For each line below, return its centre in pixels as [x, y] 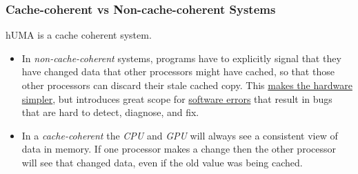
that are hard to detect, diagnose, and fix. [110, 112]
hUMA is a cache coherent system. [79, 35]
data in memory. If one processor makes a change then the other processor [179, 149]
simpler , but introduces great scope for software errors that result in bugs [177, 98]
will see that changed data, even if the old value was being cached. [162, 162]
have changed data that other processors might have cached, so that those [178, 71]
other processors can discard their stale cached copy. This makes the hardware [187, 85]
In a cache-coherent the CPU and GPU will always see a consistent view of [180, 135]
